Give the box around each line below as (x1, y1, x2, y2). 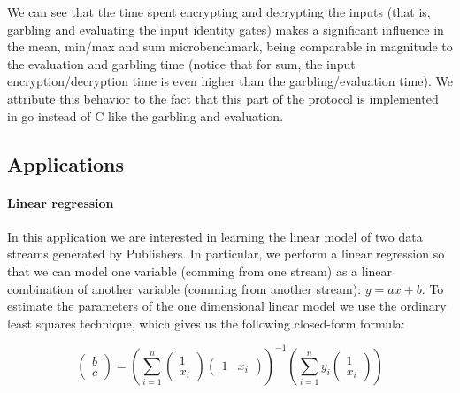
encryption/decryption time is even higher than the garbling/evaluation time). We (7, 72, 453, 90)
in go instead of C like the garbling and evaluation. (7, 106, 284, 125)
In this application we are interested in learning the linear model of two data (7, 227, 423, 245)
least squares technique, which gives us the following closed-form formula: (7, 313, 405, 332)
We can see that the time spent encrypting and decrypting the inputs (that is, (7, 3, 431, 20)
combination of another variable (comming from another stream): (7, 279, 362, 297)
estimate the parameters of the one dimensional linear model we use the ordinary (7, 297, 447, 315)
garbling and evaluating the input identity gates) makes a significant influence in (7, 19, 444, 38)
